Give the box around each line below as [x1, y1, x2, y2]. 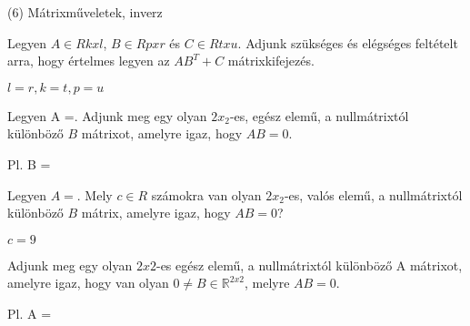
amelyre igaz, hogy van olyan [7, 273, 169, 292]
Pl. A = [7, 303, 52, 322]
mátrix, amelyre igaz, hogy [81, 203, 231, 222]
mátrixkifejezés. [227, 51, 315, 70]
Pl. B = [7, 154, 51, 173]
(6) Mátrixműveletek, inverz [7, 3, 163, 21]
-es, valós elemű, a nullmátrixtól [284, 185, 463, 204]
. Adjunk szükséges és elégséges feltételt [237, 33, 458, 52]
